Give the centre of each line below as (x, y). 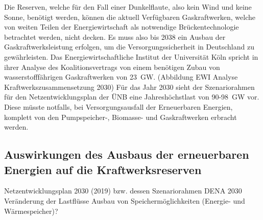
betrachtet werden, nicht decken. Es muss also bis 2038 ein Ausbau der (115, 36)
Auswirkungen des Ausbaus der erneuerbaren (127, 154)
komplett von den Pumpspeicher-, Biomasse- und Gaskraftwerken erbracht (121, 117)
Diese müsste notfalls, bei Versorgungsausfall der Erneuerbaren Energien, (118, 106)
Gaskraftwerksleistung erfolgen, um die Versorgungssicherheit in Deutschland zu (129, 47)
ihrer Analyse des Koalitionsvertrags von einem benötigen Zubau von (112, 67)
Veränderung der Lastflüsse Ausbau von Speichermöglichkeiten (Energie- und (125, 200)
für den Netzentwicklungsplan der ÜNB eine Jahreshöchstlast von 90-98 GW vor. (132, 97)
